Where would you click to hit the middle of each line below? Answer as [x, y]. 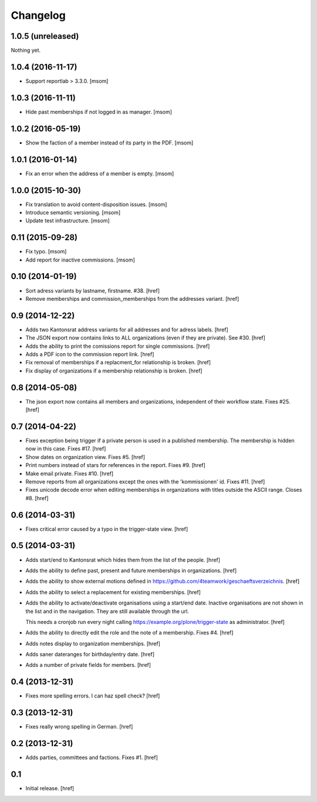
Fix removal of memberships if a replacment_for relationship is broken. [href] [118, 363]
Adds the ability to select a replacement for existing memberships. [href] [113, 592]
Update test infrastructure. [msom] [68, 221]
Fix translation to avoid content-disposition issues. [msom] [96, 204]
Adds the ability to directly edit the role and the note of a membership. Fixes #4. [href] [129, 633]
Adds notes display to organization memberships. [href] [93, 643]
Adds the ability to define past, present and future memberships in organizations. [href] [131, 571]
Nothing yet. [26, 51]
